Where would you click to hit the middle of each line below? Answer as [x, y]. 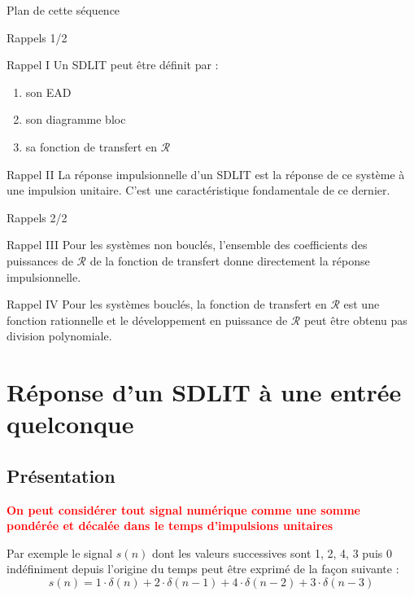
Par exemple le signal [60, 552]
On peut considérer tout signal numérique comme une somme [183, 509]
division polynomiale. [59, 336]
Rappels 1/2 [37, 37]
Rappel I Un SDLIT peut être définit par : [113, 65]
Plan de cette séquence [63, 10]
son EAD [48, 92]
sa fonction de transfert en [92, 146]
